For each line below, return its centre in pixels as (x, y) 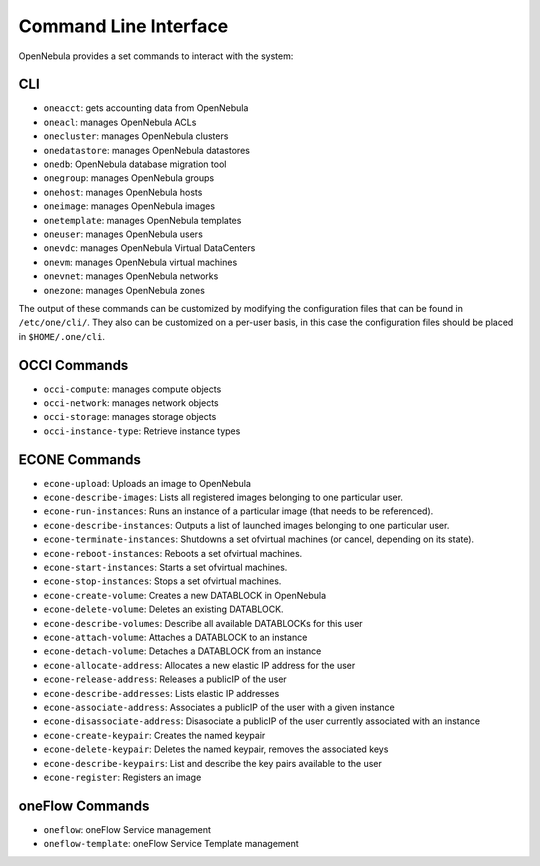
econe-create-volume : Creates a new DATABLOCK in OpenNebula (185, 595)
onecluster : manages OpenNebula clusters (136, 136)
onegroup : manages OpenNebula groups (129, 178)
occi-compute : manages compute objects (132, 389)
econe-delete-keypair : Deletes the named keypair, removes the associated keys (216, 749)
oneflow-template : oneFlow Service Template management (171, 844)
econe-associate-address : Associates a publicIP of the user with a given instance (219, 707)
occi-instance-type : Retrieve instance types (142, 431)
